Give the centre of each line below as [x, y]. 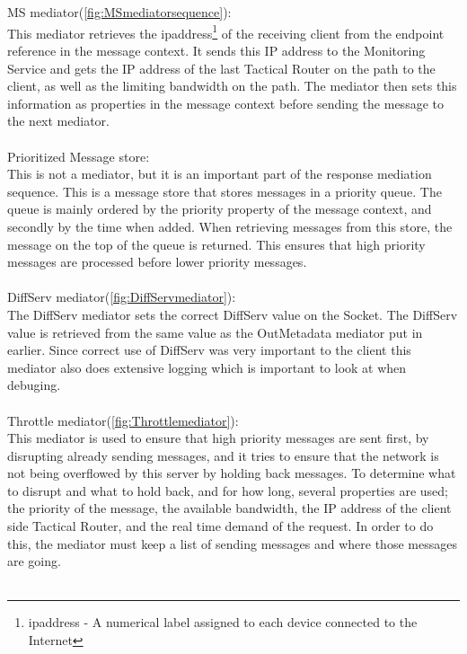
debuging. [34, 385]
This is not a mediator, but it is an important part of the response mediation [220, 174]
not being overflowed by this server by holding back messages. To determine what [232, 473]
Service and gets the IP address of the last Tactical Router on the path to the [221, 68]
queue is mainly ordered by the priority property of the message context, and [220, 209]
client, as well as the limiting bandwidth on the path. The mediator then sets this [232, 86]
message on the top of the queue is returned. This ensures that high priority [216, 244]
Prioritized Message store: [79, 156]
